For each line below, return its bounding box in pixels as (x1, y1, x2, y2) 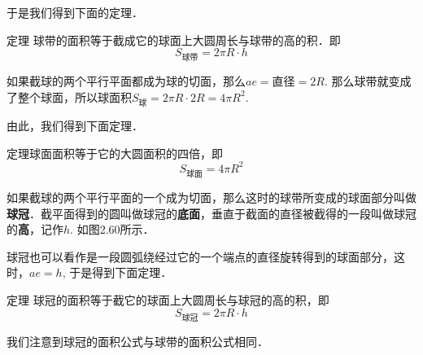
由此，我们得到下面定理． (7, 117, 143, 134)
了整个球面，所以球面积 (7, 88, 132, 105)
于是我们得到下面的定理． (7, 4, 143, 20)
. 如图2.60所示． (70, 221, 155, 238)
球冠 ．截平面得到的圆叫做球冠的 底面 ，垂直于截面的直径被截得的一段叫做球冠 (7, 204, 416, 221)
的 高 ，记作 (7, 221, 63, 238)
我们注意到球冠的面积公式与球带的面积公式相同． (7, 332, 268, 349)
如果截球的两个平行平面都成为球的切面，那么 (7, 72, 246, 90)
